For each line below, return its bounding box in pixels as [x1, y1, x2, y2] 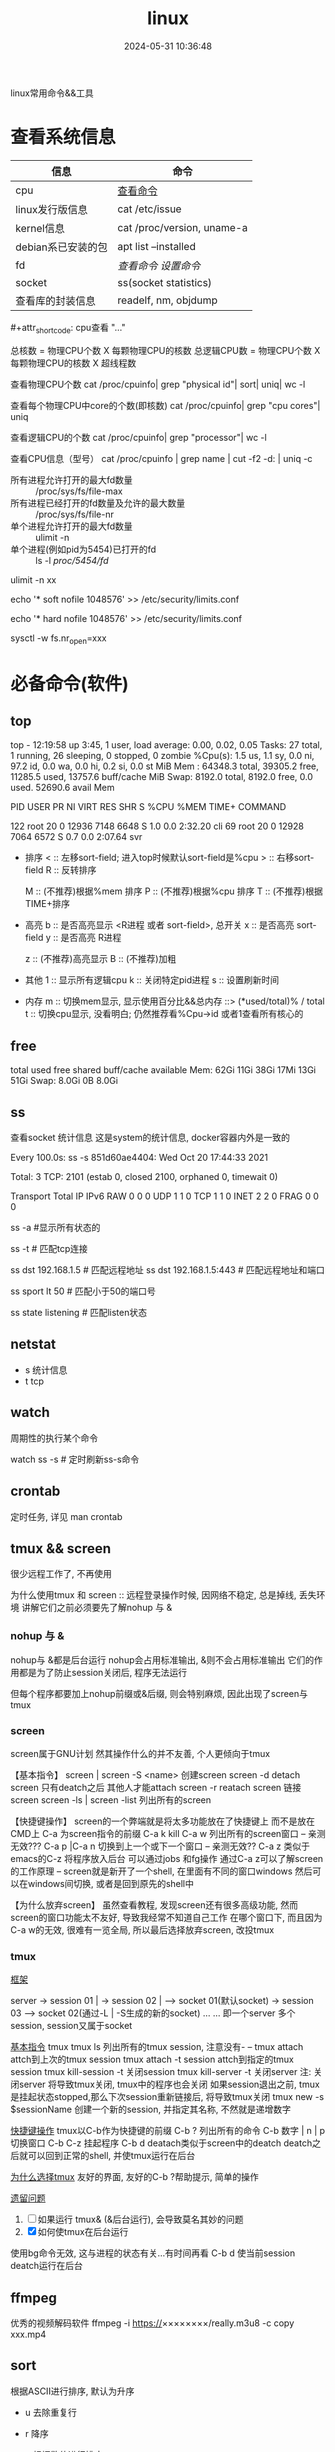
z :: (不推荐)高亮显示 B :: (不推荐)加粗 [24, 953, 177, 965]
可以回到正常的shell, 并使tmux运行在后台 [27, 2150, 196, 2162]
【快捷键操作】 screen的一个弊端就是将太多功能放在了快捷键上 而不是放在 [10, 1815, 315, 1827]
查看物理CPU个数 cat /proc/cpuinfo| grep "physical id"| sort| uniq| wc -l [10, 378, 306, 390]
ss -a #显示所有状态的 [10, 1222, 101, 1234]
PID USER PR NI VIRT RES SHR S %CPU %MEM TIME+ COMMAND [10, 801, 287, 813]
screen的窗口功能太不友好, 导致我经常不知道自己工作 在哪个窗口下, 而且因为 [10, 1911, 323, 1923]
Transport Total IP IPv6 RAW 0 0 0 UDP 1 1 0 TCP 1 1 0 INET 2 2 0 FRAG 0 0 [10, 1190, 319, 1202]
